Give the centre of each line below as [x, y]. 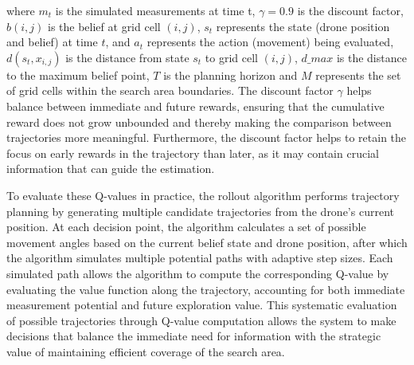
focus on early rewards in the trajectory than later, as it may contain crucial [193, 153]
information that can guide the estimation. [111, 169]
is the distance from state [127, 57]
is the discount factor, [350, 10]
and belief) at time [52, 42]
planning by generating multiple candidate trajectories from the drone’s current [200, 211]
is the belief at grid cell [104, 26]
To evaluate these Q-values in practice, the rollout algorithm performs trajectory [203, 195]
